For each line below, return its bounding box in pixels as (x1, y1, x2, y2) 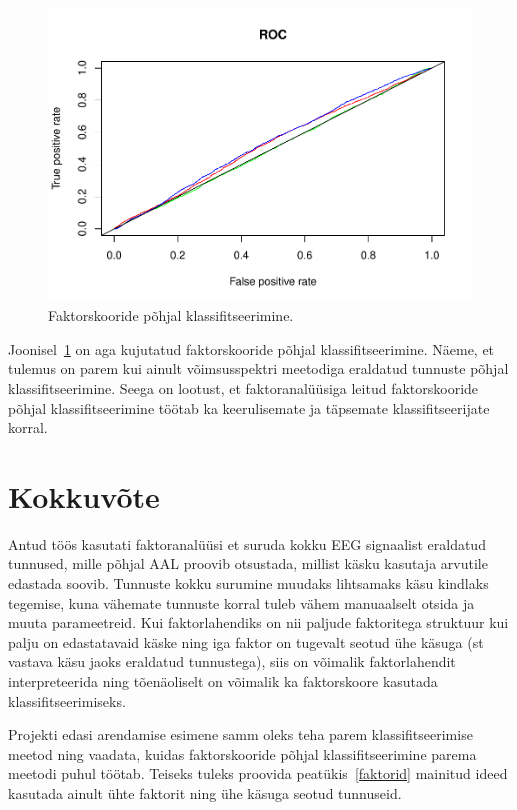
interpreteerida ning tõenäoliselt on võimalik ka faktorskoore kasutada (8, 670, 438, 691)
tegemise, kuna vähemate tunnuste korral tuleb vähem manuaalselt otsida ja (8, 592, 475, 613)
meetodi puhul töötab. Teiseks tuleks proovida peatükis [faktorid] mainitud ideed (8, 763, 508, 784)
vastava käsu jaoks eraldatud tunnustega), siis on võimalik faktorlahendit (8, 651, 456, 672)
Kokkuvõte (8, 475, 160, 516)
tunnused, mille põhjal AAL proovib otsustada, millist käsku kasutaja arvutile (8, 553, 488, 574)
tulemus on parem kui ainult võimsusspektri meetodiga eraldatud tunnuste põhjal (8, 358, 509, 379)
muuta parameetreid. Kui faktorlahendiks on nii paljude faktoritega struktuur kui (8, 612, 509, 633)
